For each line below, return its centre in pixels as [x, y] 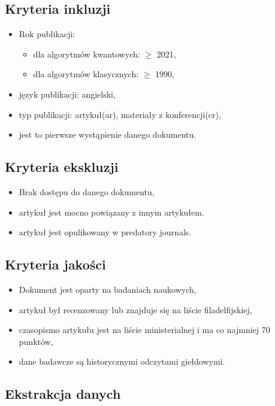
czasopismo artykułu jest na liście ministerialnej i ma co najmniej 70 [144, 330]
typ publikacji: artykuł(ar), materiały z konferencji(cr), [120, 114]
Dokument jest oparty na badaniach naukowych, [108, 289]
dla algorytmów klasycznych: [86, 74]
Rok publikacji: [47, 34]
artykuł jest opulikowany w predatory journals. [105, 232]
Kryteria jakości [55, 264]
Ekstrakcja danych [63, 394]
